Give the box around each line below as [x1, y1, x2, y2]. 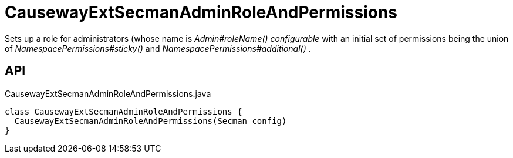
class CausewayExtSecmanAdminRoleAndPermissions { [5, 106, 242, 116]
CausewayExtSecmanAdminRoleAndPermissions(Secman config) [14, 116, 287, 126]
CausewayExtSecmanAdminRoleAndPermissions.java [5, 88, 211, 99]
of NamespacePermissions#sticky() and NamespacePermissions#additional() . [5, 43, 311, 53]
